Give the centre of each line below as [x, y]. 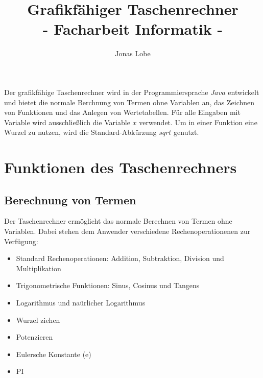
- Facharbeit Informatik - [133, 29]
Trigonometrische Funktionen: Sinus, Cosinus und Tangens [108, 285]
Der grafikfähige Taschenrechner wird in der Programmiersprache [106, 92]
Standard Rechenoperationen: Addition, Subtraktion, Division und [120, 258]
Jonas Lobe [133, 53]
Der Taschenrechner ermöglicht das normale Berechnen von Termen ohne [118, 221]
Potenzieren [34, 337]
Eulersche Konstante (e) [54, 354]
